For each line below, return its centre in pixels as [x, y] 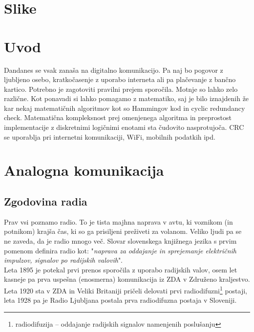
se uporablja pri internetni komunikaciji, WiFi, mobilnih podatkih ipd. [110, 136]
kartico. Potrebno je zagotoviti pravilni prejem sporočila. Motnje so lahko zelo [121, 89]
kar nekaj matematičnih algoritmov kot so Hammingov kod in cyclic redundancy [125, 108]
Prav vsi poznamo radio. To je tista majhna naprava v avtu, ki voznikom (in [118, 221]
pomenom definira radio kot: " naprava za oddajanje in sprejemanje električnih [120, 250]
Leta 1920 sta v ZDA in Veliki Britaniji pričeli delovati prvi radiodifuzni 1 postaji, [126, 290]
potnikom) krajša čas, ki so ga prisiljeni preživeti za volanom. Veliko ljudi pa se [123, 231]
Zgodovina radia [46, 201]
